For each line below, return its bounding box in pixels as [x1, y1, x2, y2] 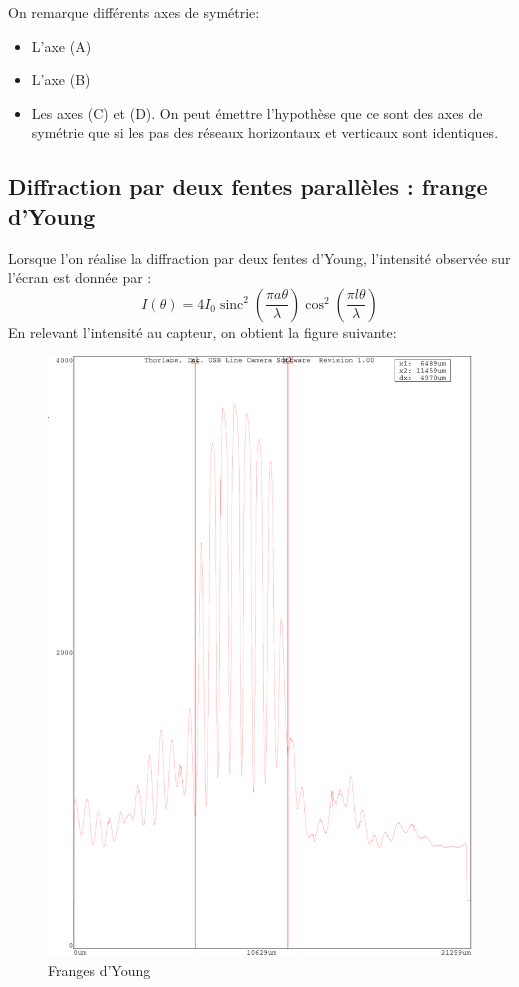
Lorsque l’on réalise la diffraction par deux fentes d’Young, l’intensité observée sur [8, 247, 511, 268]
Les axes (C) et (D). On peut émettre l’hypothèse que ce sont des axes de [31, 102, 483, 123]
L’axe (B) [31, 69, 91, 90]
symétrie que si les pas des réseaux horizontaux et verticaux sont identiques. [31, 122, 499, 143]
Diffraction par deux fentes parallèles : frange [8, 171, 488, 202]
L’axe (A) [31, 35, 92, 56]
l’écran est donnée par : [8, 267, 152, 288]
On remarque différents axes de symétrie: [8, 2, 260, 22]
